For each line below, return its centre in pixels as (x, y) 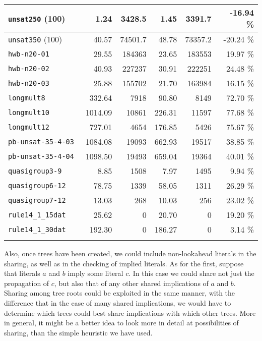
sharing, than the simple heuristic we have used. (78, 332)
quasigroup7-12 (37, 200)
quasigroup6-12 (37, 185)
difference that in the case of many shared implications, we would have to (118, 302)
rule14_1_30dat (37, 229)
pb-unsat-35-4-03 (41, 141)
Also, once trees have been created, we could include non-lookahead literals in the (130, 253)
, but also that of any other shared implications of (131, 283)
